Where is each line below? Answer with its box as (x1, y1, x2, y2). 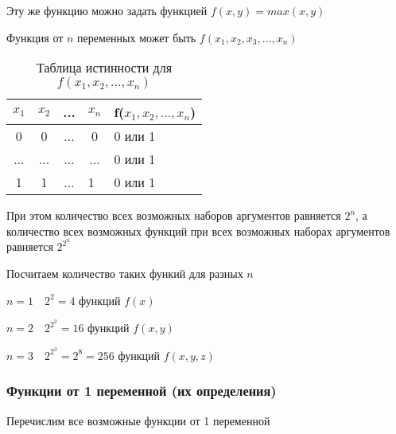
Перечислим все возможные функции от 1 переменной (6, 412, 270, 428)
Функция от (6, 29, 64, 45)
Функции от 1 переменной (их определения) (6, 381, 277, 401)
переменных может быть (77, 29, 196, 45)
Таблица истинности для (37, 58, 173, 77)
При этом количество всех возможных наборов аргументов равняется (6, 207, 341, 224)
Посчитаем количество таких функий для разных (6, 265, 243, 282)
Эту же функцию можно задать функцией (6, 2, 208, 18)
